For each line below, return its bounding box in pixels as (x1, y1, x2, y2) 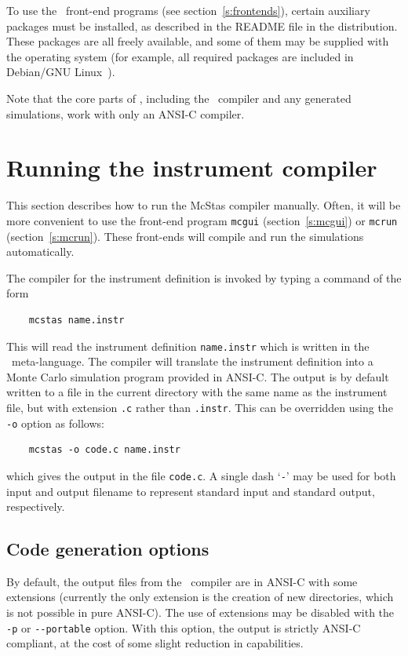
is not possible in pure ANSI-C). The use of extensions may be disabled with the (6, 604, 395, 621)
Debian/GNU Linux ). (6, 64, 115, 80)
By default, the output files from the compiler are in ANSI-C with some (6, 573, 358, 589)
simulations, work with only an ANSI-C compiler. (6, 105, 245, 122)
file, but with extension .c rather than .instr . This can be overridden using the (6, 399, 393, 415)
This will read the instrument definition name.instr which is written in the (6, 337, 370, 354)
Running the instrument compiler (6, 151, 377, 184)
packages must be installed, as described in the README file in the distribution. (6, 17, 398, 34)
